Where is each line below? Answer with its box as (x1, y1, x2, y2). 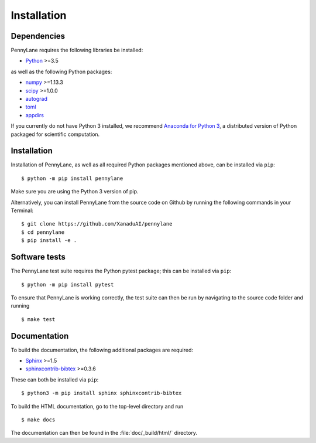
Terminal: (11, 207, 33, 214)
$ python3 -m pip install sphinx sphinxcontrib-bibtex (21, 390, 182, 397)
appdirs (25, 111, 44, 118)
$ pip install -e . (21, 237, 77, 244)
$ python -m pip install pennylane (21, 175, 123, 182)
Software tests (11, 252, 66, 262)
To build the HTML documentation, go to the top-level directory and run (11, 403, 184, 410)
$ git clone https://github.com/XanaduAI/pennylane (21, 220, 173, 227)
